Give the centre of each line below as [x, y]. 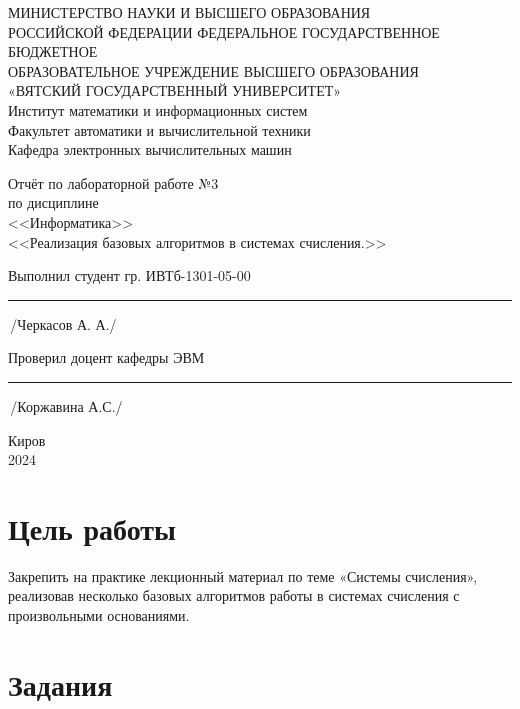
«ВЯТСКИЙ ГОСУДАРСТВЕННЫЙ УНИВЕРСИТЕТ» [175, 90]
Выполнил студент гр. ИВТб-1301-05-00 [129, 275]
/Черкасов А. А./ [63, 323]
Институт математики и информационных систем [158, 109]
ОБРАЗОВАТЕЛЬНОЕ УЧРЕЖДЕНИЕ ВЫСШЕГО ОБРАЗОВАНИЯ [213, 70]
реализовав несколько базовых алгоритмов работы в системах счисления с [234, 595]
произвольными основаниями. [99, 615]
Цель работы [92, 527]
